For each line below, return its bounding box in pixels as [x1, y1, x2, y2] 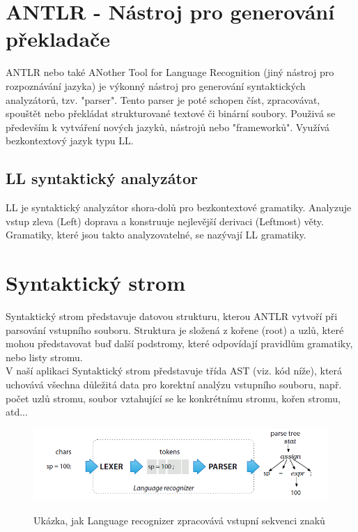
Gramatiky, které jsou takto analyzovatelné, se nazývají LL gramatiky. [6, 227, 306, 242]
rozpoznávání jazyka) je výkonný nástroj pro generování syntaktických [6, 78, 306, 93]
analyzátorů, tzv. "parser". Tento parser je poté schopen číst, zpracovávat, [6, 92, 320, 107]
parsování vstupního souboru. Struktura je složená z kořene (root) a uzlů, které [6, 322, 344, 337]
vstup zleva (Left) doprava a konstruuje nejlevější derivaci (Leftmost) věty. [6, 213, 324, 228]
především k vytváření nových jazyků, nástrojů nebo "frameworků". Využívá [6, 119, 330, 134]
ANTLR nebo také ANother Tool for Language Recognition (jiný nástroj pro [6, 65, 334, 79]
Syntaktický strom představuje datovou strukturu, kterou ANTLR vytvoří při [6, 308, 338, 323]
